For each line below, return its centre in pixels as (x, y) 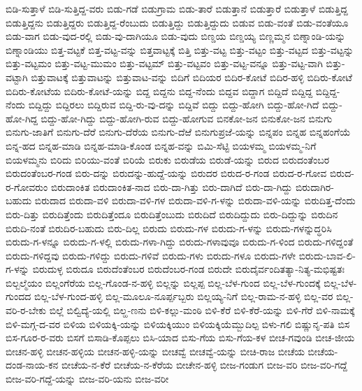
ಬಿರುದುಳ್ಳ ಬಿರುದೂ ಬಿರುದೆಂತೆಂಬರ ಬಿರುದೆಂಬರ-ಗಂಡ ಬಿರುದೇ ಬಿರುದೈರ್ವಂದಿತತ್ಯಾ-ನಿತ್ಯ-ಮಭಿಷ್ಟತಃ (188, 269)
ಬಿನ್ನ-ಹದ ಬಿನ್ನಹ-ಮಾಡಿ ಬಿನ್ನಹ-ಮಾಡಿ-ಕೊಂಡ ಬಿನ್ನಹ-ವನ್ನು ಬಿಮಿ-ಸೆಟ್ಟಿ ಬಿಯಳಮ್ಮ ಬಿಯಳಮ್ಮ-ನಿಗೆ (161, 145)
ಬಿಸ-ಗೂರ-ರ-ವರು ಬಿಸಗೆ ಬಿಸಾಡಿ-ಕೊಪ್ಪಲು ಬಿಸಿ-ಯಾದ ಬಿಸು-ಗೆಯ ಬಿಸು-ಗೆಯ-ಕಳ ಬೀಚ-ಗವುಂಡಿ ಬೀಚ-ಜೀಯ (180, 337)
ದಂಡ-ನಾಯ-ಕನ (32, 365)
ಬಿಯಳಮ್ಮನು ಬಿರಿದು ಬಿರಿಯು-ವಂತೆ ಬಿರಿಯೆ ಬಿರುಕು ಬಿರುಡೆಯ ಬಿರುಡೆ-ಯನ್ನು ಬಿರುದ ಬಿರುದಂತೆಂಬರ (168, 159)
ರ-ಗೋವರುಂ (27, 186)
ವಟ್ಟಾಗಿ (17, 77)
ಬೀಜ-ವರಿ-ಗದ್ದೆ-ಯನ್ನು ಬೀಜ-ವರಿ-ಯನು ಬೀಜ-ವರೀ (87, 379)
